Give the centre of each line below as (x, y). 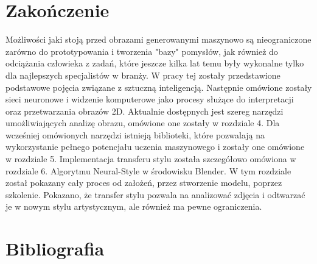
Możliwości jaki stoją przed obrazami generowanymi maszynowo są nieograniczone (158, 39)
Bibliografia (55, 248)
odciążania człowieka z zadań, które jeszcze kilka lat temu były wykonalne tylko (155, 63)
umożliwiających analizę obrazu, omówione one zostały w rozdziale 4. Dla (143, 123)
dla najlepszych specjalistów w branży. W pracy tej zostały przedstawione (143, 75)
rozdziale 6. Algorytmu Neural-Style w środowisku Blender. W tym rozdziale (148, 170)
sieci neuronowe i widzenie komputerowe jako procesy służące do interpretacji (150, 99)
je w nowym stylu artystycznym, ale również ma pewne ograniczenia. (134, 206)
